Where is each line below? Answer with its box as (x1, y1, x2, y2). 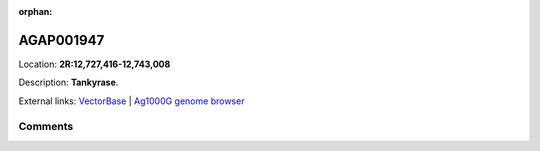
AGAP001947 (18, 31, 105, 49)
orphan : (18, 6, 53, 17)
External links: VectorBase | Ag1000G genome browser (18, 95, 245, 107)
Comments (18, 120, 74, 134)
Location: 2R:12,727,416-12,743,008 (18, 58, 171, 70)
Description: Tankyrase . (18, 76, 119, 89)
